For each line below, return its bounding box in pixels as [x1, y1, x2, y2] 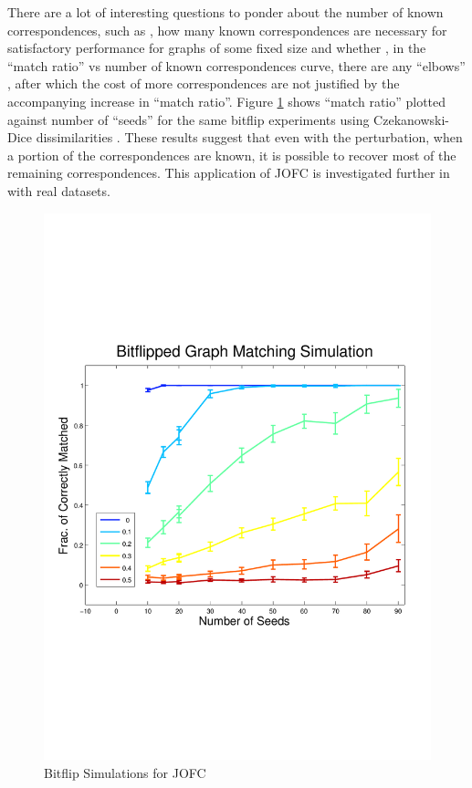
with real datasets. [7, 181, 110, 200]
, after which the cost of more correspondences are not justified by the [7, 74, 400, 93]
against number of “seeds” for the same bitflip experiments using [7, 109, 370, 129]
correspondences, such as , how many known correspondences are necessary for [7, 20, 447, 39]
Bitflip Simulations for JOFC [44, 763, 206, 783]
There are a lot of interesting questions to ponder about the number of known [7, 3, 444, 21]
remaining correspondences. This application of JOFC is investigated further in [7, 163, 450, 182]
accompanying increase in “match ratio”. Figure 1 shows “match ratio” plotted [7, 91, 446, 110]
